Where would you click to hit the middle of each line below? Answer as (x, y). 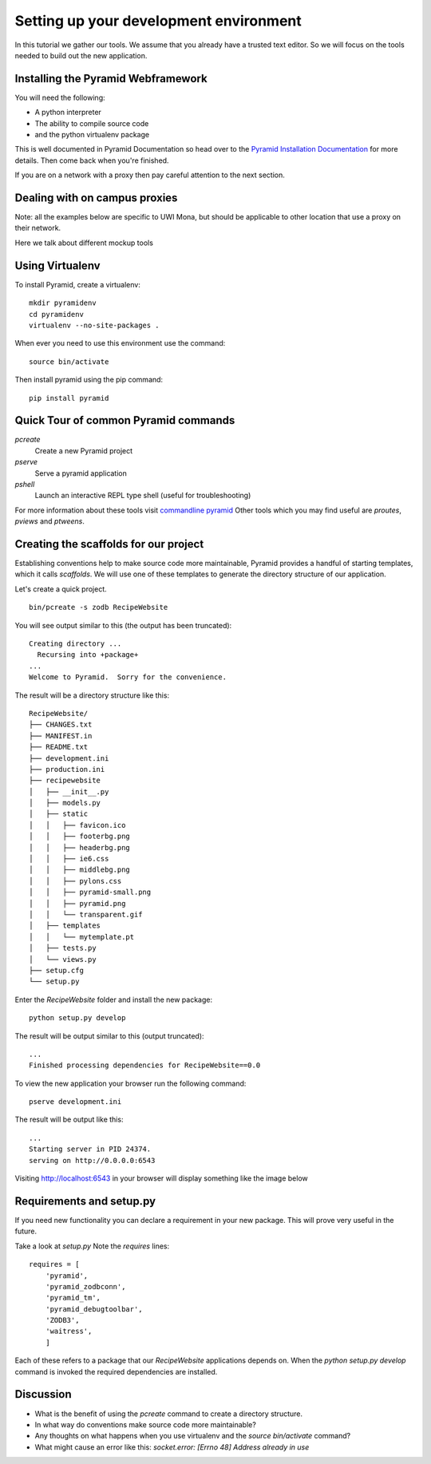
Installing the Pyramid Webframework (111, 79)
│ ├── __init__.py (69, 791)
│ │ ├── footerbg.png (80, 837)
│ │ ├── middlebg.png (80, 870)
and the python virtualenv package (92, 135)
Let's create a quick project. (61, 589)
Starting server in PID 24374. (90, 1149)
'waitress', (69, 1331)
